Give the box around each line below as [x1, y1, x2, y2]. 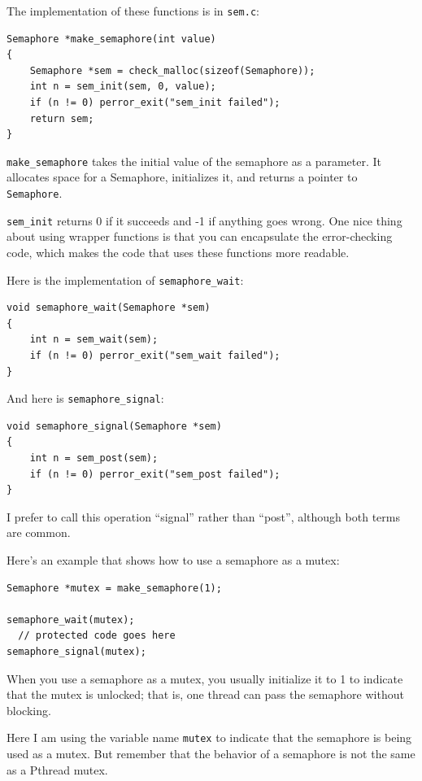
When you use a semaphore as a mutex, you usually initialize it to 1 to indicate [7, 670, 403, 687]
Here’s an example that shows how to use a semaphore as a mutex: [7, 552, 340, 568]
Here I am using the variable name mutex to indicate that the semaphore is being [7, 729, 412, 746]
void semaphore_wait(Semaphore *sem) [7, 302, 211, 314]
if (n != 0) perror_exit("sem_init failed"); [29, 97, 281, 109]
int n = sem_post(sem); [29, 452, 159, 465]
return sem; [29, 112, 94, 124]
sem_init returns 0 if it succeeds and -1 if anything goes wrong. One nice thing [7, 212, 402, 229]
